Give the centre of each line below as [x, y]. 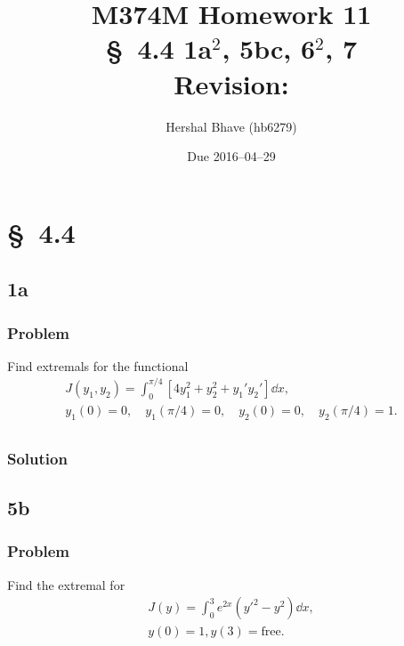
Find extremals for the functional [98, 365]
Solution [37, 458]
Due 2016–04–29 [231, 156]
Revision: [231, 83]
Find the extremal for [66, 584]
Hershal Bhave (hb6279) [231, 126]
